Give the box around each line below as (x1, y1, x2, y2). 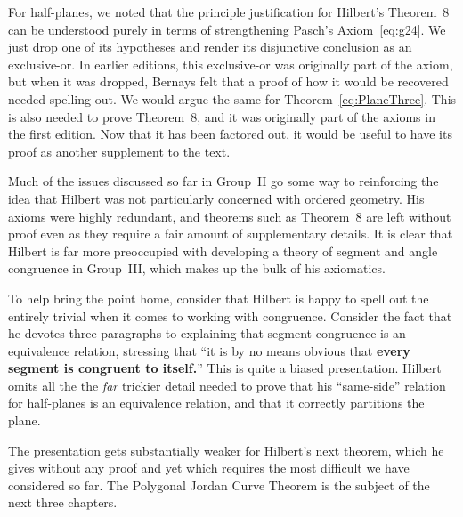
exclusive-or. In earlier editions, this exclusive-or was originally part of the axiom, (8, 54, 453, 73)
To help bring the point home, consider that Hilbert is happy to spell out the (8, 288, 429, 307)
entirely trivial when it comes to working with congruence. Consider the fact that (8, 306, 452, 325)
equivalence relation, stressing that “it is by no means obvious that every (8, 341, 410, 359)
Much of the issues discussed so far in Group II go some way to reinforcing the (8, 172, 439, 190)
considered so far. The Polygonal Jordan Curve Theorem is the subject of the (8, 475, 430, 494)
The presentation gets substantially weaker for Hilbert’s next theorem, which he (8, 440, 444, 459)
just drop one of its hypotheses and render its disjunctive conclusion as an (8, 37, 412, 56)
